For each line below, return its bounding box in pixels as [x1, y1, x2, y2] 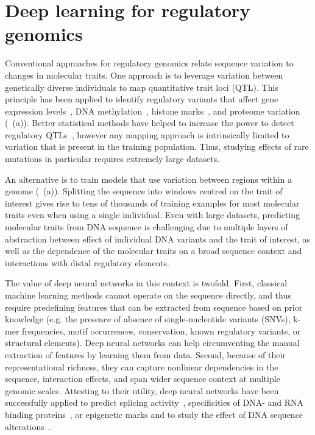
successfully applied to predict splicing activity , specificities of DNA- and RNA [5, 396, 304, 409]
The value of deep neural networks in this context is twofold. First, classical [5, 277, 288, 289]
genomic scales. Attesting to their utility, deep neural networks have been [5, 384, 279, 397]
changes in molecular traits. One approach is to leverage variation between [5, 68, 283, 81]
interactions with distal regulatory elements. [5, 256, 169, 269]
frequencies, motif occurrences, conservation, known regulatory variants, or [22, 324, 301, 337]
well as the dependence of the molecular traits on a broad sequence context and [5, 244, 302, 257]
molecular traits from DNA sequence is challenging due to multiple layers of [5, 221, 288, 233]
